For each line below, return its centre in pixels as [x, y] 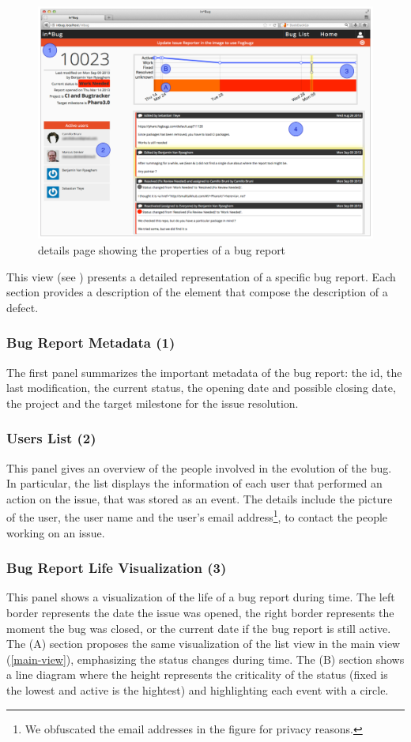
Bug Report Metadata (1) [91, 343]
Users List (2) [51, 438]
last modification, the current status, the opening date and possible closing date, [201, 388]
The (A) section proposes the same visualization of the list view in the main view [204, 644]
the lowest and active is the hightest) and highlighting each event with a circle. [198, 689]
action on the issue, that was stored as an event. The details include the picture [200, 498]
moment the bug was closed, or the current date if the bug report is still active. [199, 628]
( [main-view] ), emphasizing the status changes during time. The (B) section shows [205, 659]
